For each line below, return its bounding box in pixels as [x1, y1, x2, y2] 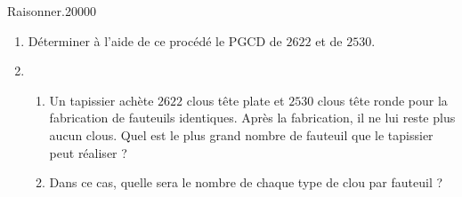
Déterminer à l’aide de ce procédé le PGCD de [28, 31, 282, 50]
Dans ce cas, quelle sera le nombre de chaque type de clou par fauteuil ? [49, 173, 443, 192]
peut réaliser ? [49, 143, 127, 162]
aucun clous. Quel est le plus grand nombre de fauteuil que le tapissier [49, 125, 434, 144]
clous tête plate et [186, 91, 285, 109]
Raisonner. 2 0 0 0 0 [7, 2, 96, 20]
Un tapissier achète [49, 91, 154, 109]
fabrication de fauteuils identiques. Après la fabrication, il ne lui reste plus [49, 108, 456, 127]
